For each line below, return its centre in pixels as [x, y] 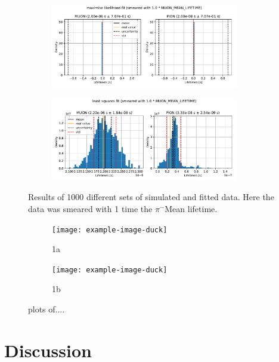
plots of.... [46, 309]
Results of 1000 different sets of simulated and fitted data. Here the [151, 197]
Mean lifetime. [191, 208]
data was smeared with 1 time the [90, 208]
